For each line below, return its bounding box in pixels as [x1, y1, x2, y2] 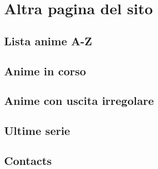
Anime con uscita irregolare [4, 93, 154, 108]
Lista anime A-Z [4, 33, 93, 48]
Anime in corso [4, 63, 86, 78]
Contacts [4, 152, 52, 168]
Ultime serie [4, 123, 70, 138]
